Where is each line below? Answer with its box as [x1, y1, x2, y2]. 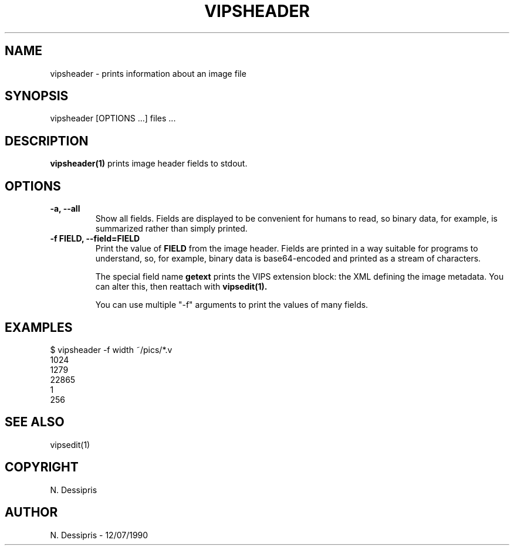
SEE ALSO [5, 415, 65, 430]
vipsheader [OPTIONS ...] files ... [50, 113, 176, 124]
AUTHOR [5, 505, 58, 520]
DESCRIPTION [5, 133, 89, 148]
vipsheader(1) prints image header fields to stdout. [50, 158, 248, 169]
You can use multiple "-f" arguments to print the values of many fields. [95, 300, 368, 310]
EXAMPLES [5, 320, 73, 335]
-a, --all [50, 203, 80, 214]
